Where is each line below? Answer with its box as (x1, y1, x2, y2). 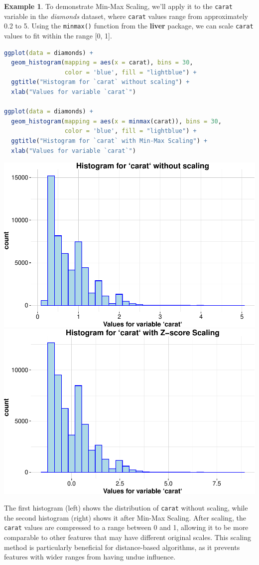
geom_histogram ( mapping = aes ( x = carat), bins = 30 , (11, 59, 193, 66)
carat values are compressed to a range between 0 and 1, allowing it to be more (4, 522, 249, 533)
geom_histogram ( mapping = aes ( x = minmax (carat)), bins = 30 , (11, 117, 222, 125)
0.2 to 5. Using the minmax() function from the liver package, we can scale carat (4, 20, 254, 31)
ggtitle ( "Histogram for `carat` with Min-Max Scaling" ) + (11, 137, 208, 144)
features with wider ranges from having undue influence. (4, 552, 176, 562)
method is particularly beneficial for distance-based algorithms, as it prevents (4, 542, 240, 552)
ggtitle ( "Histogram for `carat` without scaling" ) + (11, 78, 190, 86)
